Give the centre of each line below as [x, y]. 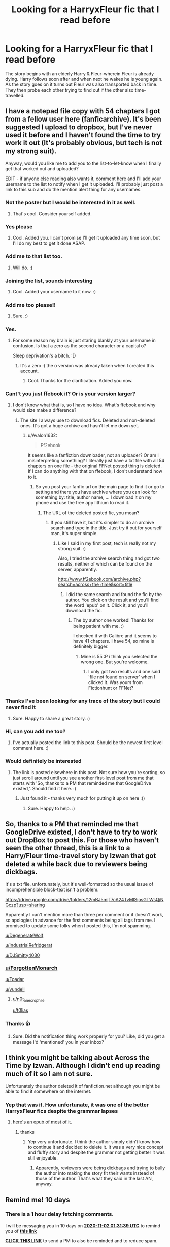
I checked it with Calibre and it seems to [115, 635]
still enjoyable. [43, 1158]
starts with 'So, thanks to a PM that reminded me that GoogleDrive [82, 783]
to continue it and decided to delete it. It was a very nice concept [96, 1147]
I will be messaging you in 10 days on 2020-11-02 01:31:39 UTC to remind [83, 1225]
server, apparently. [78, 569]
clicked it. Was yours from [115, 682]
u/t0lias [21, 1010]
